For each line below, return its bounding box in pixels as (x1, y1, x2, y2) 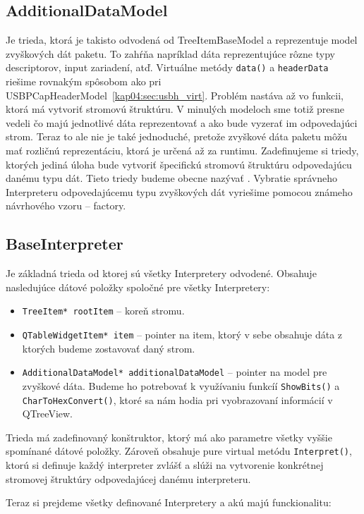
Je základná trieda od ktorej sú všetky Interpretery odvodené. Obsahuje (6, 266, 317, 281)
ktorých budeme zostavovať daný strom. (22, 341, 195, 355)
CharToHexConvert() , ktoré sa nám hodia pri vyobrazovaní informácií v (22, 392, 333, 407)
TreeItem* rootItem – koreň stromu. (22, 303, 185, 318)
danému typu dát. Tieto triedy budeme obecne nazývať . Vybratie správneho (6, 171, 337, 185)
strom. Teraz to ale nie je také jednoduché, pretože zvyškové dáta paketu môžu (6, 129, 347, 144)
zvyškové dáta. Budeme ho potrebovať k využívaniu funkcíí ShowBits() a (22, 378, 340, 393)
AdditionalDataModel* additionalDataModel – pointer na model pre (22, 365, 327, 379)
